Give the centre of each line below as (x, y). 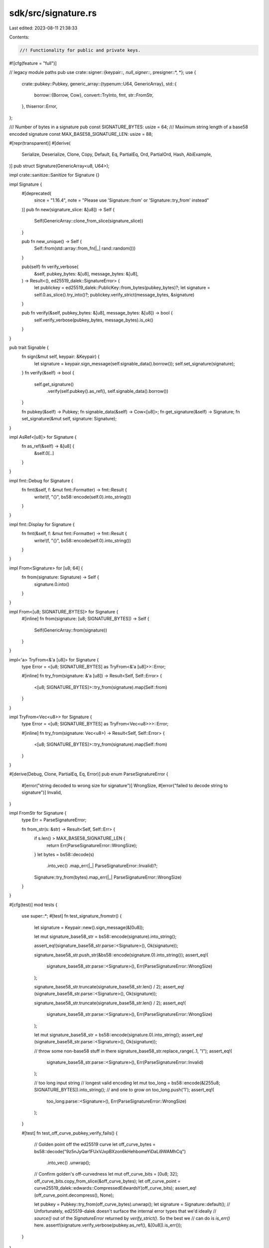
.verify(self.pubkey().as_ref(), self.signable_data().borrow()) (108, 391)
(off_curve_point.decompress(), (67, 1195)
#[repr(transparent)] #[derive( (40, 143)
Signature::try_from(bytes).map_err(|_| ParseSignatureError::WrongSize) (108, 877)
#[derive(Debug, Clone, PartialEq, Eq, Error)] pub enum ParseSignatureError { (89, 774)
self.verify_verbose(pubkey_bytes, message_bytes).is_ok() (94, 320)
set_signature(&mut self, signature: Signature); (69, 419)
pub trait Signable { (29, 347)
